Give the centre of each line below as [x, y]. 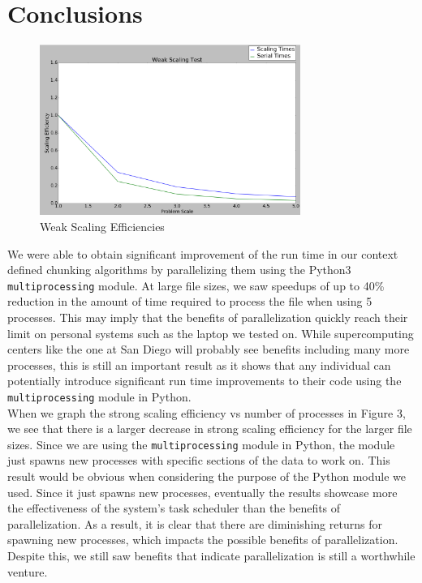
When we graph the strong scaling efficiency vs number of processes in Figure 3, [207, 412]
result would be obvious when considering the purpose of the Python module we [207, 476]
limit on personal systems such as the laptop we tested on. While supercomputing [211, 333]
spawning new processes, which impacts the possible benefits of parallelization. [203, 540]
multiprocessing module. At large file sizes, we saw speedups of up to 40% [196, 285]
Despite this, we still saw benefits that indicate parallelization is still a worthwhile [211, 555]
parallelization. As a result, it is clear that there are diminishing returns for [195, 523]
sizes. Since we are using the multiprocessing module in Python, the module [201, 444]
